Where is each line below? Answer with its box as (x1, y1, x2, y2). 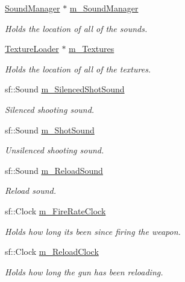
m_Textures (69, 42, 114, 55)
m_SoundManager (69, 2, 139, 14)
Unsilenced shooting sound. (5, 144, 104, 156)
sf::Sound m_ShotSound (5, 123, 95, 136)
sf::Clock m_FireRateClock (5, 204, 106, 217)
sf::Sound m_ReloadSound (5, 164, 103, 176)
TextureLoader (5, 42, 59, 55)
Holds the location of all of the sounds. (5, 22, 148, 34)
